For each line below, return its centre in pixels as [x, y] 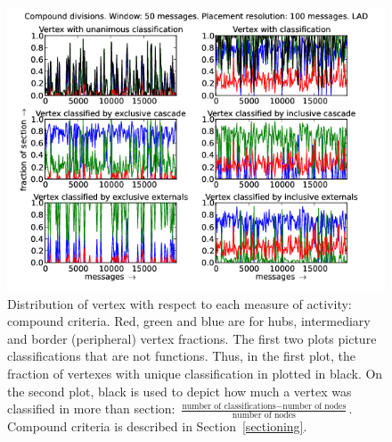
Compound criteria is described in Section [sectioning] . [157, 425]
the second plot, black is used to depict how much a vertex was [180, 391]
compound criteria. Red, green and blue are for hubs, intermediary [189, 321]
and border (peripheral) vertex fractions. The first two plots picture [192, 338]
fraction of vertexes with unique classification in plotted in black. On [195, 373]
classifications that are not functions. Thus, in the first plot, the [182, 356]
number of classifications [229, 406]
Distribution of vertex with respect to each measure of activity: [180, 303]
